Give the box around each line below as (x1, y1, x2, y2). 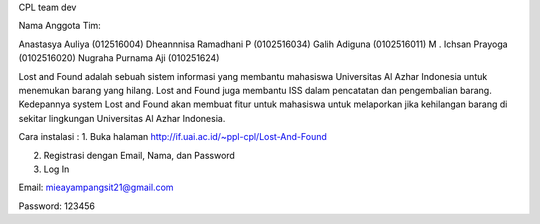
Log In (43, 163, 70, 175)
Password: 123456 (18, 200, 95, 212)
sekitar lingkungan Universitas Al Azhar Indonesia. (18, 112, 226, 124)
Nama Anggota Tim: (18, 20, 102, 32)
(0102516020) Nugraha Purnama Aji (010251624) (18, 52, 220, 64)
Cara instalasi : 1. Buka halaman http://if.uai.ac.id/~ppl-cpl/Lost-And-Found (18, 131, 327, 143)
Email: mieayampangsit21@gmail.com (18, 181, 174, 194)
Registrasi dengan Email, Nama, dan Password (43, 149, 235, 161)
